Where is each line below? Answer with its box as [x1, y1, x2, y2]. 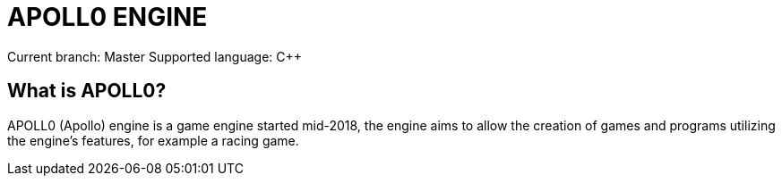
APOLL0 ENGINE [7, 2, 208, 32]
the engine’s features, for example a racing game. [7, 132, 299, 148]
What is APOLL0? [7, 79, 167, 103]
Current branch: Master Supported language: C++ [7, 48, 303, 64]
